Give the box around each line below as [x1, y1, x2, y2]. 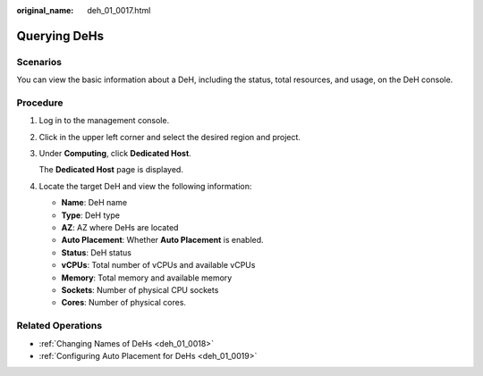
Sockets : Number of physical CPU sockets [61, 284, 219, 295]
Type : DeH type [61, 210, 121, 221]
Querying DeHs [16, 28, 105, 44]
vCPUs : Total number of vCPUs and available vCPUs [61, 260, 256, 271]
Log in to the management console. [38, 115, 170, 126]
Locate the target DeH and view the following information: [38, 180, 252, 191]
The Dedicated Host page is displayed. [38, 164, 183, 175]
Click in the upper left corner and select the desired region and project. [38, 131, 301, 142]
